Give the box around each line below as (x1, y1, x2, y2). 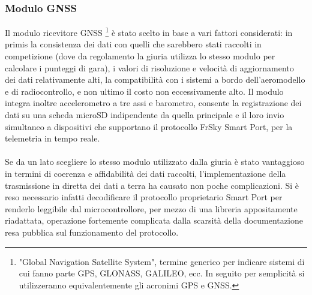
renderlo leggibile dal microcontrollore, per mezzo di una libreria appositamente (5, 202, 298, 215)
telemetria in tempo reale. (5, 132, 100, 145)
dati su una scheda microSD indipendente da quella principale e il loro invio (5, 109, 284, 121)
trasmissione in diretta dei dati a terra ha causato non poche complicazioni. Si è (5, 179, 299, 191)
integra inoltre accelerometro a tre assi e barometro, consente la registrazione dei (5, 97, 302, 109)
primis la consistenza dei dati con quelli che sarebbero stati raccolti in (5, 38, 262, 50)
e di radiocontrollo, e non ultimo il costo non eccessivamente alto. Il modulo (5, 85, 284, 97)
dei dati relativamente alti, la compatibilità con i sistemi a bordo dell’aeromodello (5, 73, 305, 86)
